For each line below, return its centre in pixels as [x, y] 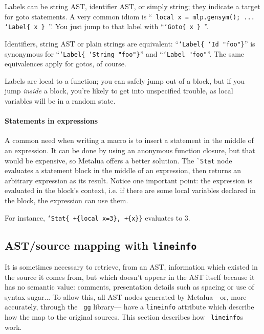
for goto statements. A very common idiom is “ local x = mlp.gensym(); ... [130, 16]
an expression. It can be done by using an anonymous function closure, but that [130, 150]
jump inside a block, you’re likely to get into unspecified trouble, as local [119, 91]
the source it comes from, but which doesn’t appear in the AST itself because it [130, 277]
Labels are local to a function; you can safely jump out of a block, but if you [125, 80]
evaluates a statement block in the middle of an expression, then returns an [123, 170]
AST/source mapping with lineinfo [101, 245]
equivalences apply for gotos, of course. [65, 64]
